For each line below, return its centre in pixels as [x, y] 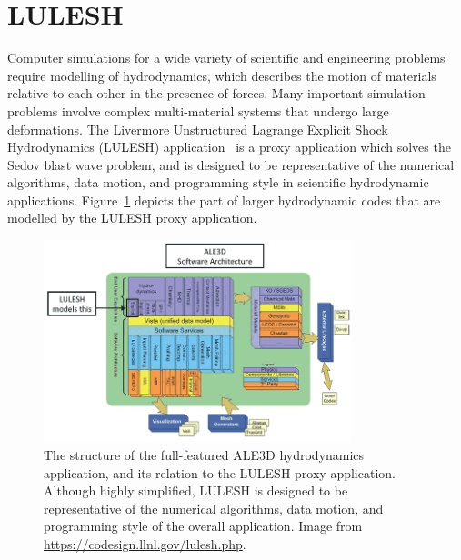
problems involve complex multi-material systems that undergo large [198, 110]
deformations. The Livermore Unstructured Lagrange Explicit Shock [198, 129]
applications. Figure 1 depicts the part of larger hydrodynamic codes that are [224, 200]
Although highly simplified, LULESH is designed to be [196, 490]
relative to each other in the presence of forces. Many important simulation [216, 93]
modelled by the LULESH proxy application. [132, 218]
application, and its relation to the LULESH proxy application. [220, 472]
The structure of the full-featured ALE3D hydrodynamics [204, 455]
